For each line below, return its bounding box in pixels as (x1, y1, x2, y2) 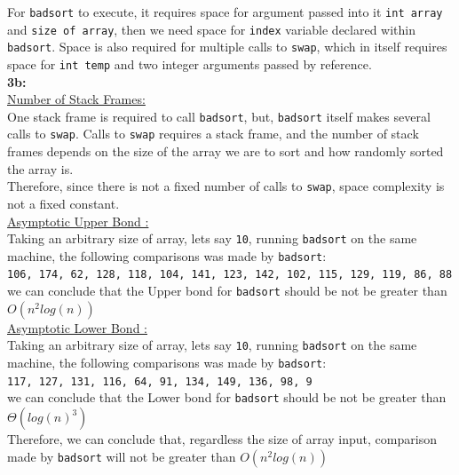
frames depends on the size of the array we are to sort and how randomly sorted (7, 142, 444, 161)
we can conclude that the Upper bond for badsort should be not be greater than (7, 281, 447, 300)
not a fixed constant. (7, 194, 120, 212)
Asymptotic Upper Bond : (7, 211, 149, 230)
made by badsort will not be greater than (7, 447, 236, 465)
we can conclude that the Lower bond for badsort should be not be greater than (7, 388, 447, 407)
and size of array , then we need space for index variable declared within (7, 20, 416, 38)
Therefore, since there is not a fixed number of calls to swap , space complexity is (7, 177, 445, 195)
